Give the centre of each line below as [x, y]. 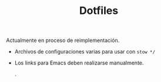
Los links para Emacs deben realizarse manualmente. [79, 63]
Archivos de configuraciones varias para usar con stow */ [85, 52]
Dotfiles [99, 11]
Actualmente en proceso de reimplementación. [63, 40]
